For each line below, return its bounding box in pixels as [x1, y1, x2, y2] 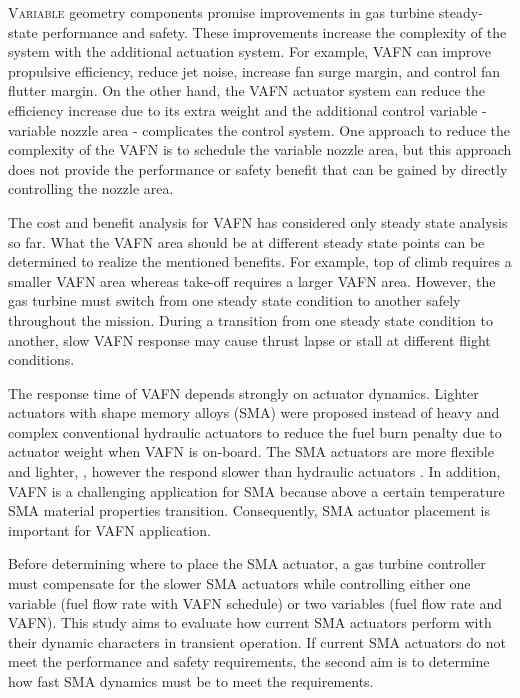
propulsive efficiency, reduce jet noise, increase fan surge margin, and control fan [8, 60, 501, 81]
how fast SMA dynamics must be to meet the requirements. [8, 671, 374, 691]
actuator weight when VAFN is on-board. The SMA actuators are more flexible [8, 441, 494, 462]
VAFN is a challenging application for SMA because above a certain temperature [8, 480, 505, 501]
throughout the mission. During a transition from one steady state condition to [8, 309, 493, 330]
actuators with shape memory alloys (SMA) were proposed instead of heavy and [8, 402, 500, 423]
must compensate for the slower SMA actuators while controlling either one [8, 573, 471, 594]
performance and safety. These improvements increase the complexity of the [42, 21, 507, 42]
